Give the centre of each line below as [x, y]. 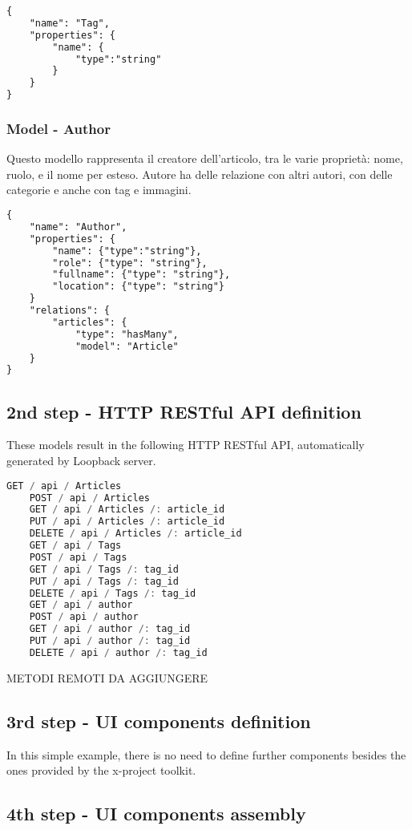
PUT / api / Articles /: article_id [127, 522]
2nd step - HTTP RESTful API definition [184, 411]
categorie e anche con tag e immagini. [99, 190]
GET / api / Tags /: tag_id [104, 569]
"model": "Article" [127, 346]
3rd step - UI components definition [159, 721]
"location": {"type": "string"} [139, 287]
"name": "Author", [78, 227]
